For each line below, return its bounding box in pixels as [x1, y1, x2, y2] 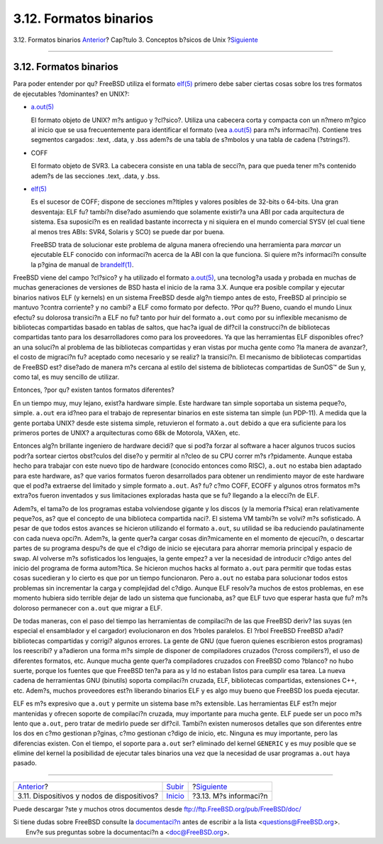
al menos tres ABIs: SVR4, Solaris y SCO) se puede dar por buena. [30, 227, 225, 236]
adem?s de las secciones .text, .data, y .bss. [30, 171, 160, 180]
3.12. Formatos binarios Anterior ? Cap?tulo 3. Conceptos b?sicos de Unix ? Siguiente [13, 35, 258, 44]
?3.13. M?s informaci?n [192, 791, 268, 801]
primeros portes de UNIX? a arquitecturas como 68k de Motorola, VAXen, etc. [13, 428, 240, 437]
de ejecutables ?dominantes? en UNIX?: [13, 89, 130, 98]
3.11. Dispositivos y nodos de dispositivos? [17, 791, 159, 801]
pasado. [13, 759, 37, 767]
